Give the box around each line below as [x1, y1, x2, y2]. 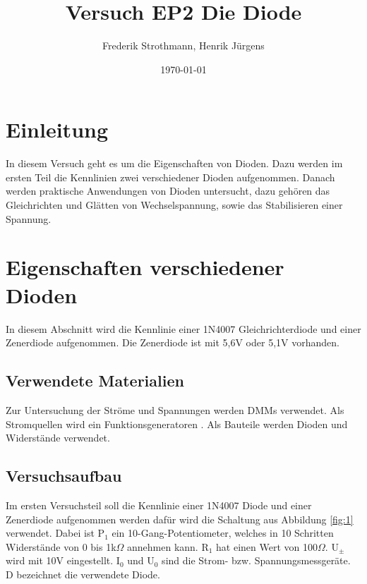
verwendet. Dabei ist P [6, 525, 105, 540]
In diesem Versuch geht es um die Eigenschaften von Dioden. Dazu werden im [6, 156, 343, 171]
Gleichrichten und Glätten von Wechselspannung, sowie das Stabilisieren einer [6, 197, 343, 212]
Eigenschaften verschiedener [6, 253, 284, 281]
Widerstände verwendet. [6, 430, 110, 445]
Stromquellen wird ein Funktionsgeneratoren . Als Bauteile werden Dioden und [6, 416, 348, 431]
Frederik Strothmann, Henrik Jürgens [102, 38, 265, 53]
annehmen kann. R [127, 539, 209, 554]
